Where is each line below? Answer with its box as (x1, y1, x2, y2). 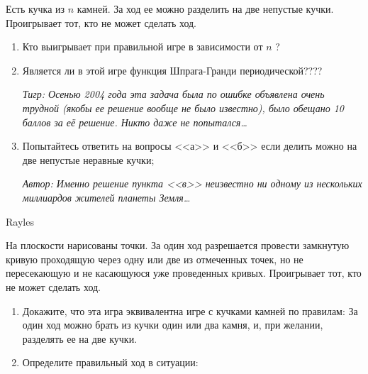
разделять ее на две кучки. (22, 331, 138, 346)
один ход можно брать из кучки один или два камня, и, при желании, (22, 317, 323, 332)
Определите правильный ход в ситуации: (22, 355, 199, 370)
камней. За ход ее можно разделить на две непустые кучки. (77, 1, 334, 16)
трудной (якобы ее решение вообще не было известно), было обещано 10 (22, 100, 344, 115)
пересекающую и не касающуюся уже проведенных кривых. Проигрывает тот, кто (6, 265, 362, 280)
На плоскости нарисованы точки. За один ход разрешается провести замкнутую (6, 238, 350, 253)
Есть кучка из (6, 1, 65, 16)
